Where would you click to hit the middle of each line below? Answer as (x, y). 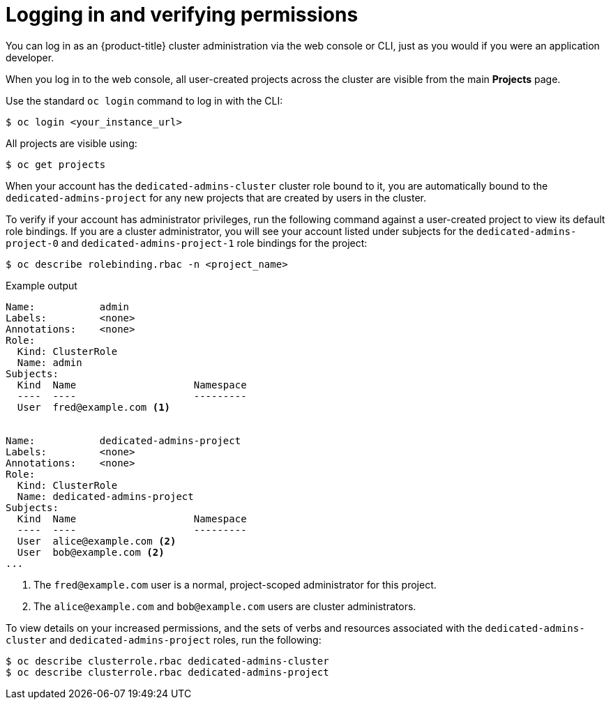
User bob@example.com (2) (91, 552)
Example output (42, 285)
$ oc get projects (56, 164)
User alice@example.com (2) (97, 541)
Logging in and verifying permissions (182, 15)
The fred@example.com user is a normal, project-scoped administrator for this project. (235, 584)
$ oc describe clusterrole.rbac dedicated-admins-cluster (167, 661)
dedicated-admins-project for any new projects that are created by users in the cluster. (216, 197)
